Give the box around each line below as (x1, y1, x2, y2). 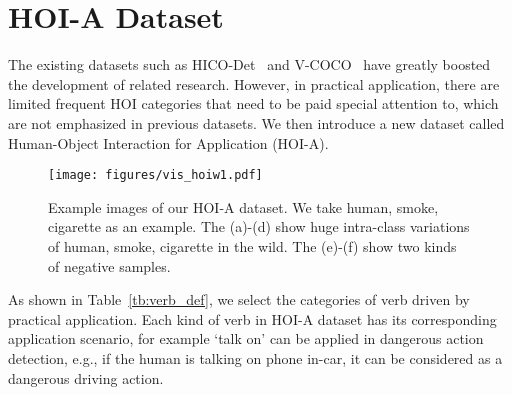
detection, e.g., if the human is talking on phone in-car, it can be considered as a (8, 347, 503, 368)
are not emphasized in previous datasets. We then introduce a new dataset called (8, 112, 505, 133)
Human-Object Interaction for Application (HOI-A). (8, 132, 329, 153)
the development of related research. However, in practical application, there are (8, 73, 500, 94)
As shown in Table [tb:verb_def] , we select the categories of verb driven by (8, 289, 470, 310)
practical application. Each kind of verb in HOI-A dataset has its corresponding (8, 308, 497, 329)
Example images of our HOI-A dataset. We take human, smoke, (48, 196, 439, 217)
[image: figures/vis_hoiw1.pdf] (48, 168, 263, 183)
